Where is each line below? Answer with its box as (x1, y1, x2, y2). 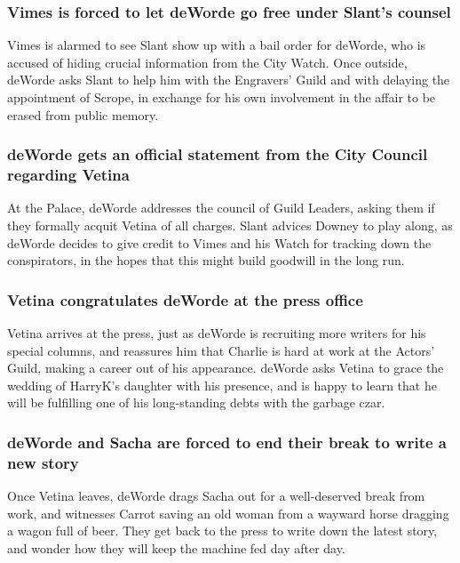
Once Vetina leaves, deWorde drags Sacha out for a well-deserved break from (7, 487, 425, 505)
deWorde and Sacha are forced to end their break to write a (7, 430, 447, 453)
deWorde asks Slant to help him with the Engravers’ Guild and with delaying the (7, 70, 450, 89)
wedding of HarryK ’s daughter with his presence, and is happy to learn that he (7, 375, 437, 394)
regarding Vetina (7, 164, 130, 186)
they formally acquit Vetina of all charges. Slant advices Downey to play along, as (7, 215, 453, 234)
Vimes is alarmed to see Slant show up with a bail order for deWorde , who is (7, 36, 426, 54)
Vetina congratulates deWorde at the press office (7, 288, 363, 310)
